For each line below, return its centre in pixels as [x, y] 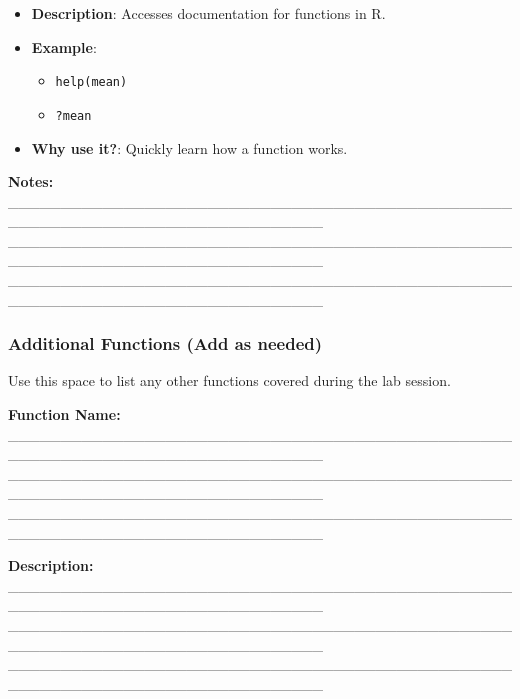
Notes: [31, 181]
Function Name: [64, 414]
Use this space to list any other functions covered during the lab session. [229, 380]
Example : [64, 46]
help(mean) [91, 82]
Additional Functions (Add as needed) [165, 343]
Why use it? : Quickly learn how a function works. [189, 147]
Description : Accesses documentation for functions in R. [208, 13]
